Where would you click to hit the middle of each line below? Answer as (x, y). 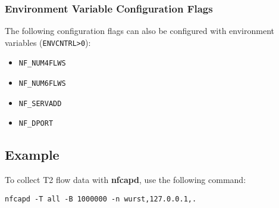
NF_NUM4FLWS (42, 63)
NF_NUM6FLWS (42, 84)
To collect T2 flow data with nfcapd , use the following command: (126, 180)
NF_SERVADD (40, 103)
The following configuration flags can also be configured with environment (139, 31)
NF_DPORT (36, 124)
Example (32, 155)
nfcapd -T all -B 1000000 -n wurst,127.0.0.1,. (101, 199)
